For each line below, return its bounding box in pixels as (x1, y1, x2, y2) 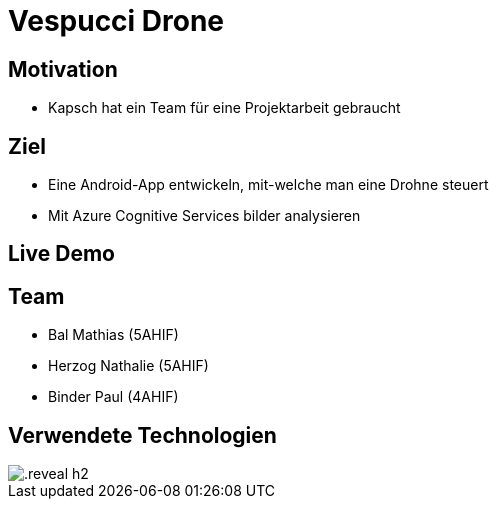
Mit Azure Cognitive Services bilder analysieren (48, 207, 361, 225)
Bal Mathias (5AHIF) (48, 326, 179, 344)
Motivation (8, 56, 118, 82)
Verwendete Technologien (8, 422, 277, 448)
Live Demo (8, 241, 115, 267)
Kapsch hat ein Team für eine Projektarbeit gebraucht (48, 99, 401, 117)
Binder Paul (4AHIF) (48, 388, 179, 406)
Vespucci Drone (8, 4, 225, 38)
